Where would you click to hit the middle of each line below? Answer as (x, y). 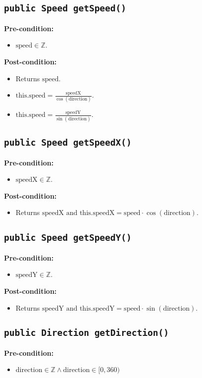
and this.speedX (90, 213)
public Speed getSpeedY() (68, 238)
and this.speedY (90, 308)
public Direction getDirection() (87, 333)
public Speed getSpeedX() (68, 143)
